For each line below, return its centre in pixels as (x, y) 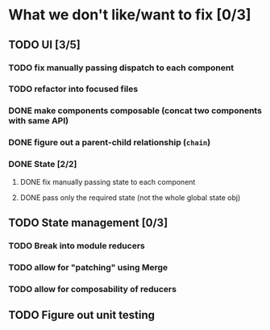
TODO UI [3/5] (44, 45)
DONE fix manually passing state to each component (108, 182)
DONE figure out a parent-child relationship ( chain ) (110, 143)
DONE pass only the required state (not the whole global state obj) (130, 197)
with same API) (39, 121)
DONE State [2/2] (43, 165)
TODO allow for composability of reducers (93, 289)
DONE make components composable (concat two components (135, 111)
